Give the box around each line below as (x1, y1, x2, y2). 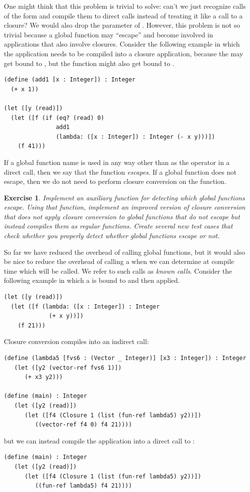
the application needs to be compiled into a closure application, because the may (4, 48, 243, 58)
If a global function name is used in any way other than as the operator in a (4, 157, 230, 167)
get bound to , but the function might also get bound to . (4, 58, 175, 68)
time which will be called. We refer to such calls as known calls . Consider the (4, 265, 232, 276)
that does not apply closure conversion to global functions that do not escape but (4, 211, 240, 221)
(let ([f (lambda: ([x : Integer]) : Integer (11, 303, 160, 310)
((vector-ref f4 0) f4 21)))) (35, 421, 132, 428)
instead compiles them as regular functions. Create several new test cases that (4, 221, 233, 231)
